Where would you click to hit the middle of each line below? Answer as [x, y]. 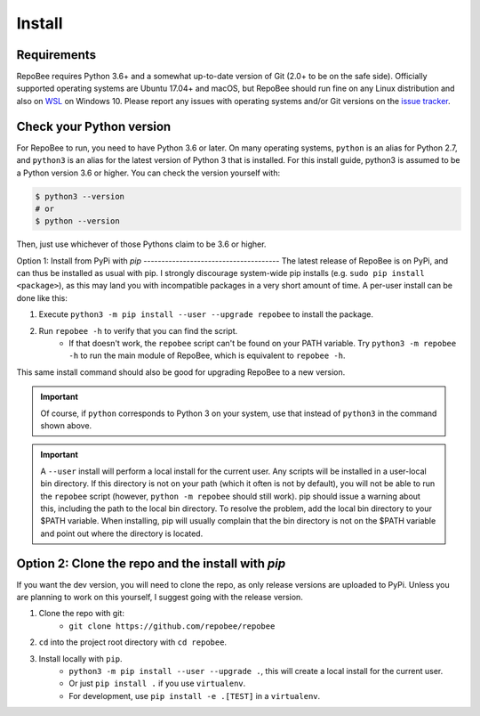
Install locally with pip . [81, 658]
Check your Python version [94, 126]
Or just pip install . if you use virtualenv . [157, 683]
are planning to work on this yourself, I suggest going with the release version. [160, 597]
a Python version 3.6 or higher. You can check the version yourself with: [148, 173]
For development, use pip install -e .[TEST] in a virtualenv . [195, 696]
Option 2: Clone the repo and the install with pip [151, 563]
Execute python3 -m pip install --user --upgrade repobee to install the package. [206, 314]
